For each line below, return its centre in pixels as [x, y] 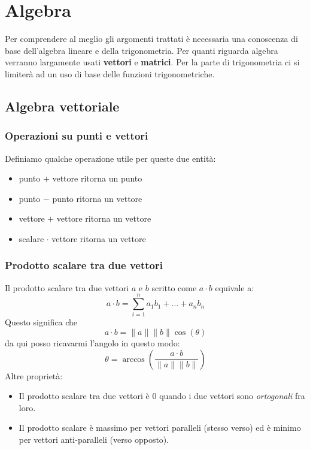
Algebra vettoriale [62, 106]
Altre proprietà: [34, 375]
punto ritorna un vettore [97, 198]
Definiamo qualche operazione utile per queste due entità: [110, 158]
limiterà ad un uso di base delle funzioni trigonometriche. [110, 73]
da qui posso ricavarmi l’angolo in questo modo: [92, 343]
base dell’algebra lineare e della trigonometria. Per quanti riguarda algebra [142, 50]
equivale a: [235, 287]
